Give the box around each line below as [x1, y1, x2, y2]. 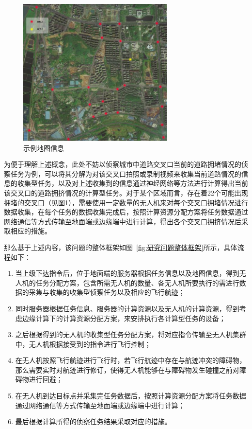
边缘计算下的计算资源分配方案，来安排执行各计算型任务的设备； [22, 313, 226, 323]
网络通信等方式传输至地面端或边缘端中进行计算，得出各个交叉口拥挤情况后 [4, 216, 241, 226]
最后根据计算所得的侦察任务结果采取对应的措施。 [15, 416, 172, 427]
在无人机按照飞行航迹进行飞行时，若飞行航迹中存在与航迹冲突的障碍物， [15, 355, 246, 365]
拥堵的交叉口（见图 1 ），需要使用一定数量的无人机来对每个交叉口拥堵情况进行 [4, 197, 248, 207]
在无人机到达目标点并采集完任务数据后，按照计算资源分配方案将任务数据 [15, 391, 246, 401]
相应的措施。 [10, 226, 51, 236]
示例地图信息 [23, 143, 64, 153]
